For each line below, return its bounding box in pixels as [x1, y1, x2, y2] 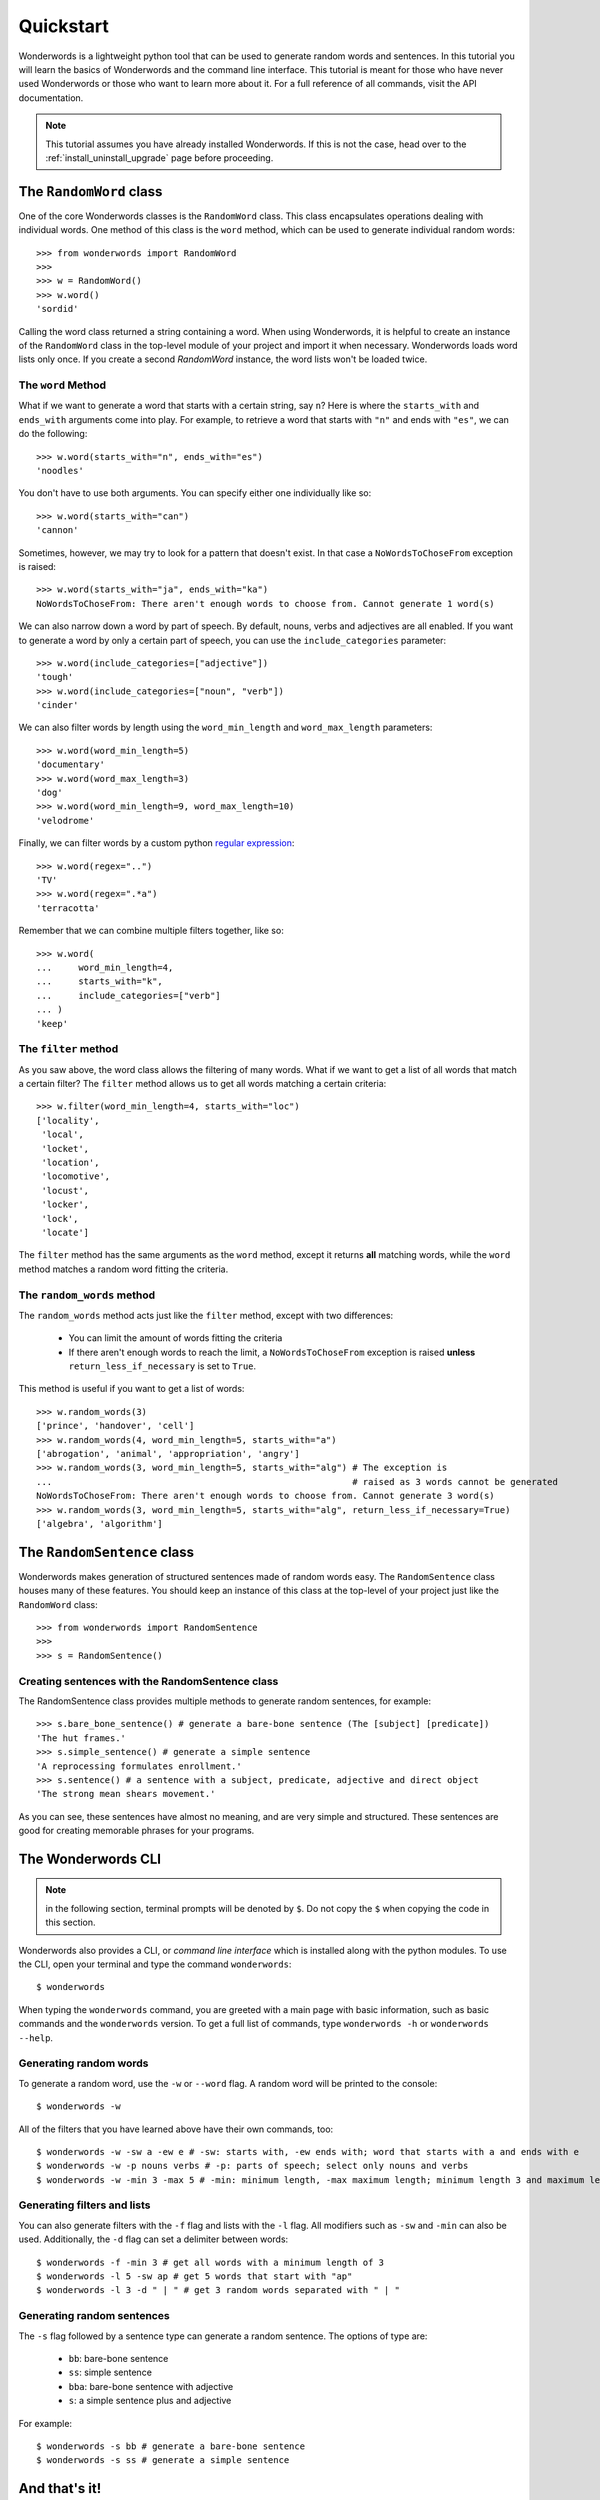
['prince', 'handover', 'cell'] [36, 1420, 195, 1432]
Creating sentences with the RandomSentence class [18, 1674, 279, 1688]
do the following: [18, 428, 88, 440]
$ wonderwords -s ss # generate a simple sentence [36, 2455, 290, 2466]
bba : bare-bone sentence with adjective [68, 2380, 234, 2392]
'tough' [36, 671, 74, 683]
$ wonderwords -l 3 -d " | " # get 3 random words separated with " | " [36, 2285, 400, 2296]
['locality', [36, 1115, 100, 1126]
